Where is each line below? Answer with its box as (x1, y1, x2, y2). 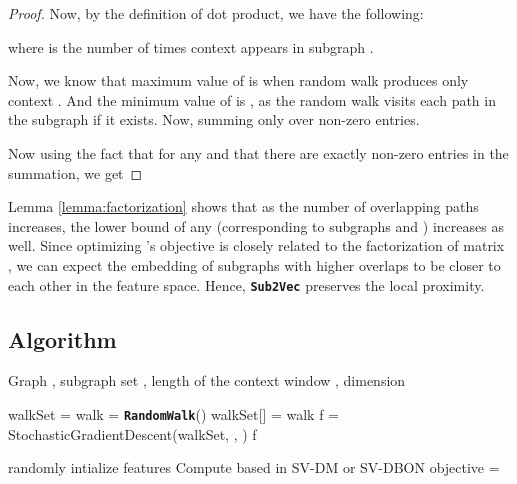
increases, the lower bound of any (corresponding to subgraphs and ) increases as (8, 215, 504, 236)
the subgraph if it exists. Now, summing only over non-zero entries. (8, 109, 420, 130)
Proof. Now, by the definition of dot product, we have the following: (8, 3, 424, 23)
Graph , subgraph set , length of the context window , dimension (8, 370, 406, 391)
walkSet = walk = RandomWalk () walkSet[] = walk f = (8, 403, 339, 424)
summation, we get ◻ (8, 162, 143, 183)
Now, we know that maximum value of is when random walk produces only (8, 70, 469, 91)
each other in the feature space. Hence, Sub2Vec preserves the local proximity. (8, 274, 485, 295)
